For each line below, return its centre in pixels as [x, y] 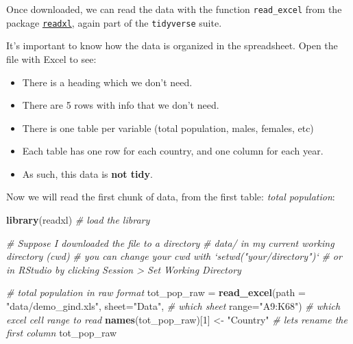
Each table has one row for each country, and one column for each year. [173, 151]
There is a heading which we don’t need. [107, 82]
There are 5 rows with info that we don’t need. [121, 105]
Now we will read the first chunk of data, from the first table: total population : [171, 197]
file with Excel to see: [51, 58]
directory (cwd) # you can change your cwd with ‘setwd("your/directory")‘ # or [174, 256]
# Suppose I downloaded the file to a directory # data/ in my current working [170, 242]
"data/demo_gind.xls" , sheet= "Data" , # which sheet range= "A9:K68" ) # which [173, 306]
